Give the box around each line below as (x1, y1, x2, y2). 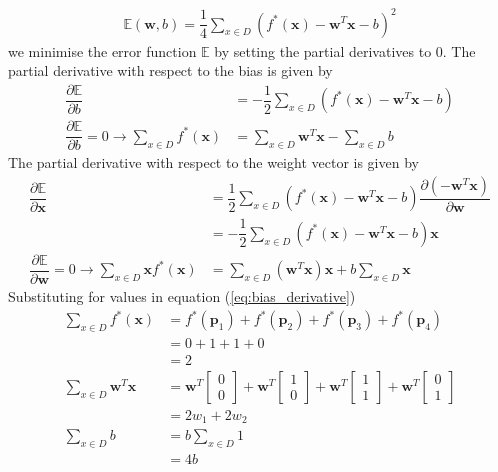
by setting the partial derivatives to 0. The (214, 40, 476, 61)
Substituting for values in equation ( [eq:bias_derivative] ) (8, 285, 356, 306)
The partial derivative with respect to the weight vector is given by (8, 152, 419, 173)
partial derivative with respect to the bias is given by (8, 60, 333, 81)
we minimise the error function (8, 40, 197, 61)
